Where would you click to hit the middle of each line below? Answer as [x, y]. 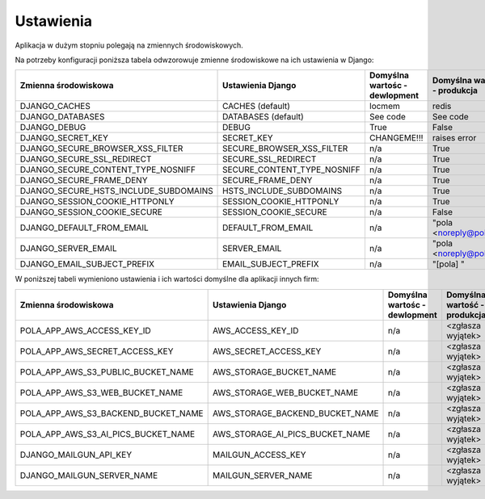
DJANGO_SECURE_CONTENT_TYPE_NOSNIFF [108, 170]
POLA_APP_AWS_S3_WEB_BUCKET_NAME [101, 392]
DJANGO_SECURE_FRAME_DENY [84, 180]
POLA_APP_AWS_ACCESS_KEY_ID [85, 330]
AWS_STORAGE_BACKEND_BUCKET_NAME [295, 413]
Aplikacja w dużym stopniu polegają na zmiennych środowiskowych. [129, 45]
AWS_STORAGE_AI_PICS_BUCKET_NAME [291, 434]
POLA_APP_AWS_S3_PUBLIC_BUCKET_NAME [107, 371]
